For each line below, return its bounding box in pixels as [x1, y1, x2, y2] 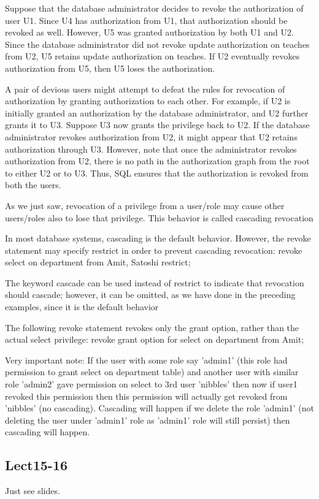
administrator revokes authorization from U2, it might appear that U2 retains [5, 130, 298, 143]
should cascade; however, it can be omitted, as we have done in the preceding [5, 288, 296, 301]
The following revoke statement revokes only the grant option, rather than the [5, 321, 299, 333]
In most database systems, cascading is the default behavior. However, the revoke [5, 232, 311, 245]
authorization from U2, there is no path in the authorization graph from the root [5, 154, 310, 167]
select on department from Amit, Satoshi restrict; [5, 256, 191, 269]
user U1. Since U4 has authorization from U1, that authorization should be [5, 13, 288, 26]
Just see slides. [5, 484, 60, 497]
